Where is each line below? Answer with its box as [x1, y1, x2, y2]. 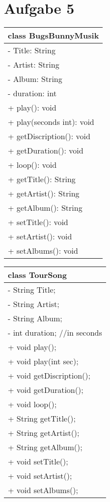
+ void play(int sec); [8, 355, 79, 367]
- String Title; [8, 284, 55, 296]
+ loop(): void [8, 159, 57, 171]
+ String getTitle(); [8, 413, 76, 425]
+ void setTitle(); [8, 456, 68, 467]
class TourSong [8, 269, 67, 281]
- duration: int [8, 87, 57, 99]
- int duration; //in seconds [8, 327, 102, 339]
